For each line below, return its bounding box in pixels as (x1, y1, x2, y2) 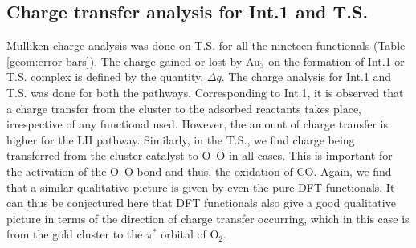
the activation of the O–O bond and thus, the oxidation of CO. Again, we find (6, 162, 392, 179)
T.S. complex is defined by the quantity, (6, 68, 204, 85)
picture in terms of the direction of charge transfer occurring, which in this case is (6, 209, 410, 226)
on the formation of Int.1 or (268, 52, 405, 69)
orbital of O (161, 226, 219, 242)
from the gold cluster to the (6, 226, 143, 242)
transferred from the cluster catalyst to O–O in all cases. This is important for (6, 147, 393, 164)
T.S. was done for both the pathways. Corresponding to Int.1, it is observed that (6, 83, 404, 100)
